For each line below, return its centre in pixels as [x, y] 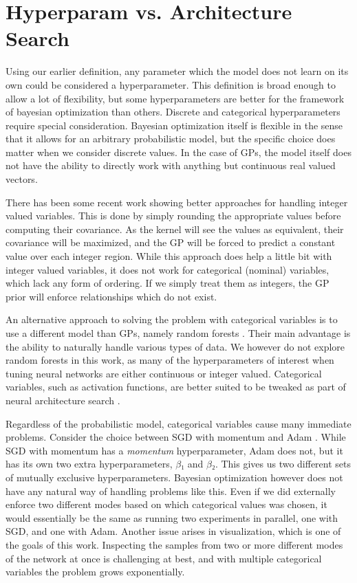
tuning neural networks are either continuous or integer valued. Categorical [164, 373]
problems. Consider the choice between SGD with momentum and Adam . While [176, 437]
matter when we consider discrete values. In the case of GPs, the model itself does [178, 152]
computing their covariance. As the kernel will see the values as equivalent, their [175, 229]
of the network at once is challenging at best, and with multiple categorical [164, 558]
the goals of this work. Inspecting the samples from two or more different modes [174, 544]
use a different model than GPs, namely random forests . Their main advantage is [178, 333]
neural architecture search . [63, 400]
